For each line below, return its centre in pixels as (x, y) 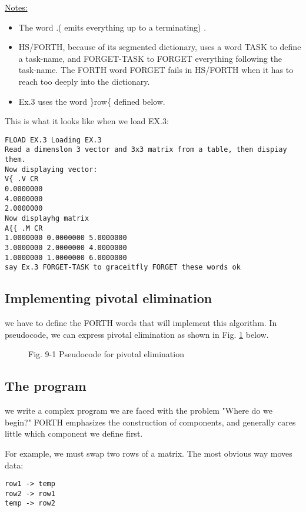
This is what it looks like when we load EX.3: (87, 121)
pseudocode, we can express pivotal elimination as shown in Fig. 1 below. (137, 334)
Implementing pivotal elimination (109, 298)
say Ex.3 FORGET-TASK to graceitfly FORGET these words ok (123, 267)
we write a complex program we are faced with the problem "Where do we (139, 410)
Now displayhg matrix (47, 218)
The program (46, 386)
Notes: (16, 7)
